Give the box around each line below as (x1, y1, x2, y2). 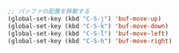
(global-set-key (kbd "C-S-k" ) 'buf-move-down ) (7, 22, 169, 30)
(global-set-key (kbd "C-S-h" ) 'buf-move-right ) (7, 36, 173, 45)
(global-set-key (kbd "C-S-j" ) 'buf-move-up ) (7, 14, 161, 23)
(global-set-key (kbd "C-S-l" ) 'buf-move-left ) (7, 29, 169, 37)
